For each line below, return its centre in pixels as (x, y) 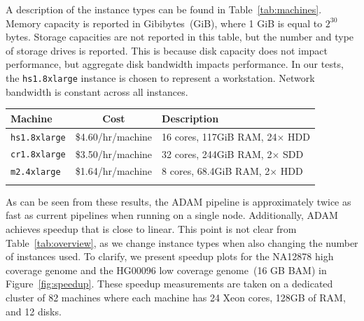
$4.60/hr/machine (114, 136)
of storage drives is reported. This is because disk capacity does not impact (167, 50)
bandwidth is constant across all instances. (97, 91)
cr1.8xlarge (38, 155)
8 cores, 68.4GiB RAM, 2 (216, 171)
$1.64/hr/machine (114, 171)
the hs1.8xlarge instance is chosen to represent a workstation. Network (160, 77)
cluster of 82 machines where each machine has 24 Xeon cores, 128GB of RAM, (176, 297)
